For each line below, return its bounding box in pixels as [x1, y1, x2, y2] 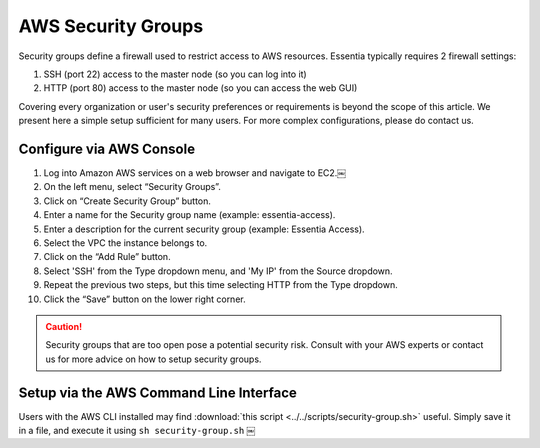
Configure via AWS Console [18, 140, 195, 157]
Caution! [45, 320, 83, 332]
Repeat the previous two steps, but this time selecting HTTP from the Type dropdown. [43, 279, 399, 291]
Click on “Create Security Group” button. [43, 195, 212, 207]
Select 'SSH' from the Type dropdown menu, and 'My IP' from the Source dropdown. [43, 265, 394, 277]
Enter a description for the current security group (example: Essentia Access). [43, 223, 365, 235]
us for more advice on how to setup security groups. [45, 353, 262, 365]
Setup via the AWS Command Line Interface [18, 384, 297, 401]
